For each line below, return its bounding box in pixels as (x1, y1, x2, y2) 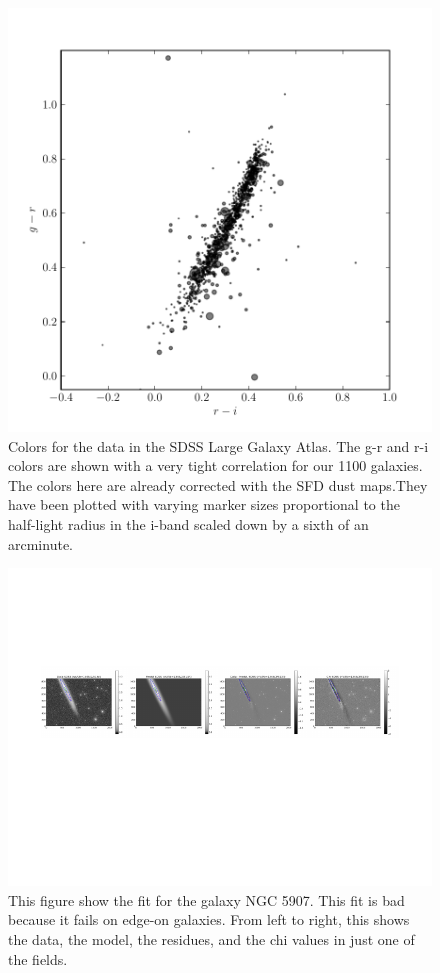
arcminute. (8, 533, 73, 554)
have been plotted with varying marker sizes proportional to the (8, 494, 400, 515)
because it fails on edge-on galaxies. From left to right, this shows (8, 909, 410, 930)
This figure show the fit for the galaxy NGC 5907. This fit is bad (8, 889, 405, 910)
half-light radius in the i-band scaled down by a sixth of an (8, 513, 369, 534)
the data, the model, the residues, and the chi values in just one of (8, 928, 415, 949)
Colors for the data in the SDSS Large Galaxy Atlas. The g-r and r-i (8, 435, 429, 456)
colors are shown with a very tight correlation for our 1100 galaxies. (8, 455, 423, 476)
